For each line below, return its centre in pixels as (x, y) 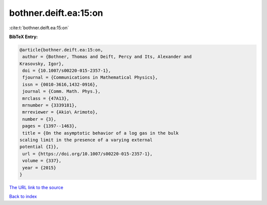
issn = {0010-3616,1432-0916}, (60, 84)
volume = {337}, (42, 161)
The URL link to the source (36, 187)
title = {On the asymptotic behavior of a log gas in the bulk (101, 133)
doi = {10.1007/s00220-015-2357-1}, (67, 71)
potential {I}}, (39, 147)
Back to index (23, 197)
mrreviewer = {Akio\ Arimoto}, (60, 112)
